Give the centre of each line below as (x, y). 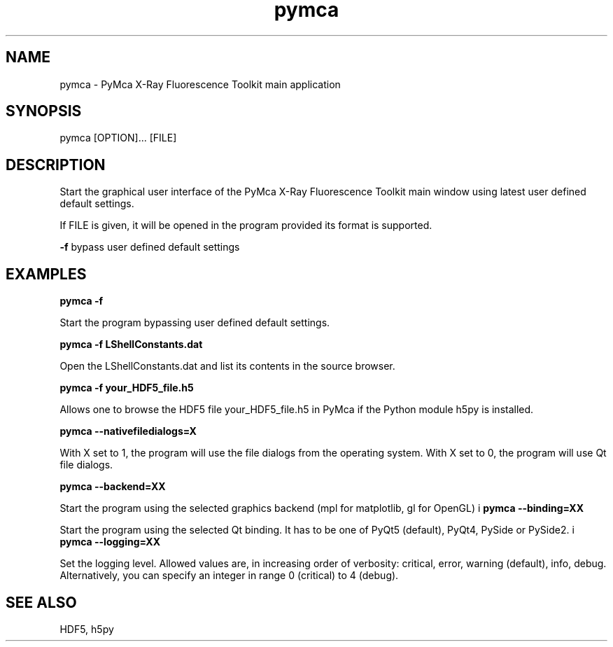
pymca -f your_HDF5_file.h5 (127, 388)
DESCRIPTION (56, 165)
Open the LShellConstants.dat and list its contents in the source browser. (227, 366)
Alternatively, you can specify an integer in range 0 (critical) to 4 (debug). (229, 576)
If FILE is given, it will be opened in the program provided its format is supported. (246, 225)
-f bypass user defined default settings (150, 247)
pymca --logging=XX (110, 542)
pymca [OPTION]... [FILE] (118, 138)
